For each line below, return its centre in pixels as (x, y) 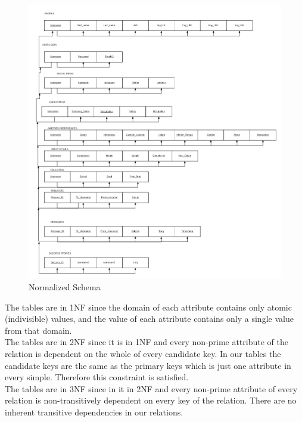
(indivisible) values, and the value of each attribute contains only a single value (149, 319)
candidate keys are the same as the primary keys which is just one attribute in (148, 365)
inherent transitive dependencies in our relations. (94, 412)
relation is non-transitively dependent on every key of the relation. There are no (151, 400)
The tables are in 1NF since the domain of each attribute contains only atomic (148, 307)
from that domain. (38, 330)
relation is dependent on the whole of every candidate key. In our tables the (143, 353)
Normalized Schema (65, 287)
